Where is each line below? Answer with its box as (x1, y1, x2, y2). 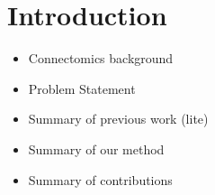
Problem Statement (28, 79, 136, 97)
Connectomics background (28, 49, 174, 68)
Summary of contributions (28, 170, 173, 189)
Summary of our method (28, 139, 165, 158)
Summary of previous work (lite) (28, 109, 209, 128)
